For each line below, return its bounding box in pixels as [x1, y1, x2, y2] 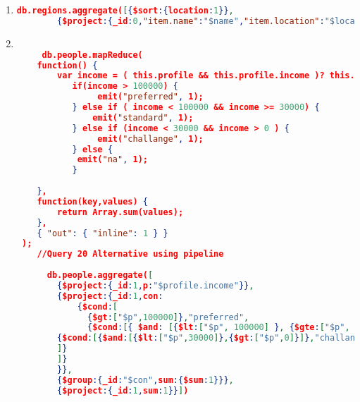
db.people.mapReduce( [42, 49, 143, 60]
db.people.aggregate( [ [46, 270, 154, 280]
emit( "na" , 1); [77, 154, 148, 165]
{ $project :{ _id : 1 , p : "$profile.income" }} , [57, 280, 254, 291]
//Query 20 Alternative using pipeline [37, 249, 224, 260]
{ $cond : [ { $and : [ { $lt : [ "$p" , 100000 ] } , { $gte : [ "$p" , [87, 322, 350, 333]
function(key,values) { [37, 196, 148, 207]
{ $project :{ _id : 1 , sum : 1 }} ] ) [57, 385, 189, 396]
